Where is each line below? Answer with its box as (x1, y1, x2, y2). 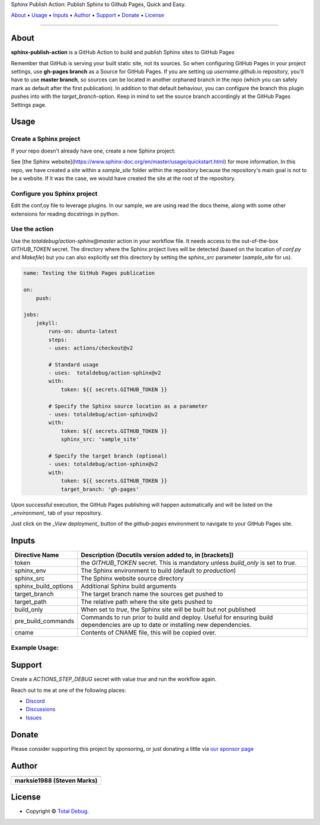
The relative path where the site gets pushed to (81, 598, 213, 606)
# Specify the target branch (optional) (48, 453, 168, 459)
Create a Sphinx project (11, 135, 81, 143)
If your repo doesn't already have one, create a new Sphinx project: (11, 147, 176, 154)
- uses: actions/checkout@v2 (48, 344, 133, 351)
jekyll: (36, 319, 59, 326)
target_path (14, 598, 47, 606)
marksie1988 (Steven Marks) (14, 776, 98, 785)
